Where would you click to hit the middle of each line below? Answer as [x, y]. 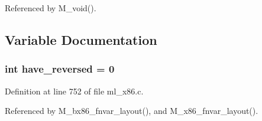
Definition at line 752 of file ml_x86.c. [74, 91]
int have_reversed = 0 [60, 69]
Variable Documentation [81, 39]
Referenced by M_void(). [51, 8]
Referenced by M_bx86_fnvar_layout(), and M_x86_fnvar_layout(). [132, 111]
